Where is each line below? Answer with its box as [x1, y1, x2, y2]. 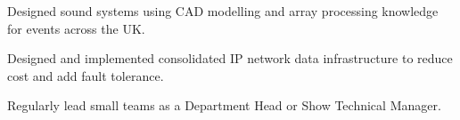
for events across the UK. [7, 19, 145, 37]
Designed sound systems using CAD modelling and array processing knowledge [7, 2, 439, 20]
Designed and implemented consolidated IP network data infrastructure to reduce [7, 49, 453, 68]
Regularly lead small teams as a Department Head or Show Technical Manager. [7, 96, 441, 115]
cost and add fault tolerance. [7, 66, 164, 84]
